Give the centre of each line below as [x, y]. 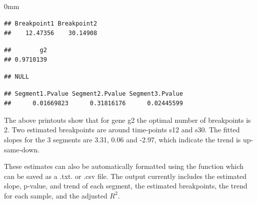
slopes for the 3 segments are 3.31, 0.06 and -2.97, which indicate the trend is [122, 139]
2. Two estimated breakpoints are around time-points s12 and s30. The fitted [122, 130]
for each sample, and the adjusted [56, 195]
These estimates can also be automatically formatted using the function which [124, 166]
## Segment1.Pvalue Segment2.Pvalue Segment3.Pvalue [93, 93]
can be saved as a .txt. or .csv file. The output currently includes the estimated [125, 176]
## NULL [17, 76]
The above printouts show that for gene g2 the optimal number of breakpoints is [127, 120]
